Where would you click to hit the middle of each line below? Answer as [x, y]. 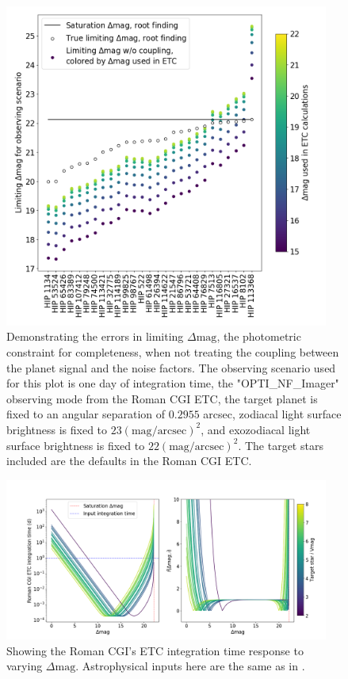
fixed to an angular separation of [86, 414]
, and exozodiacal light [256, 429]
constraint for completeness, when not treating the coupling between [173, 351]
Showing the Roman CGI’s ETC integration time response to [155, 650]
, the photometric [259, 336]
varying [25, 666]
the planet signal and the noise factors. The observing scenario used [171, 367]
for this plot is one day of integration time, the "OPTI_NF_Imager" [173, 383]
